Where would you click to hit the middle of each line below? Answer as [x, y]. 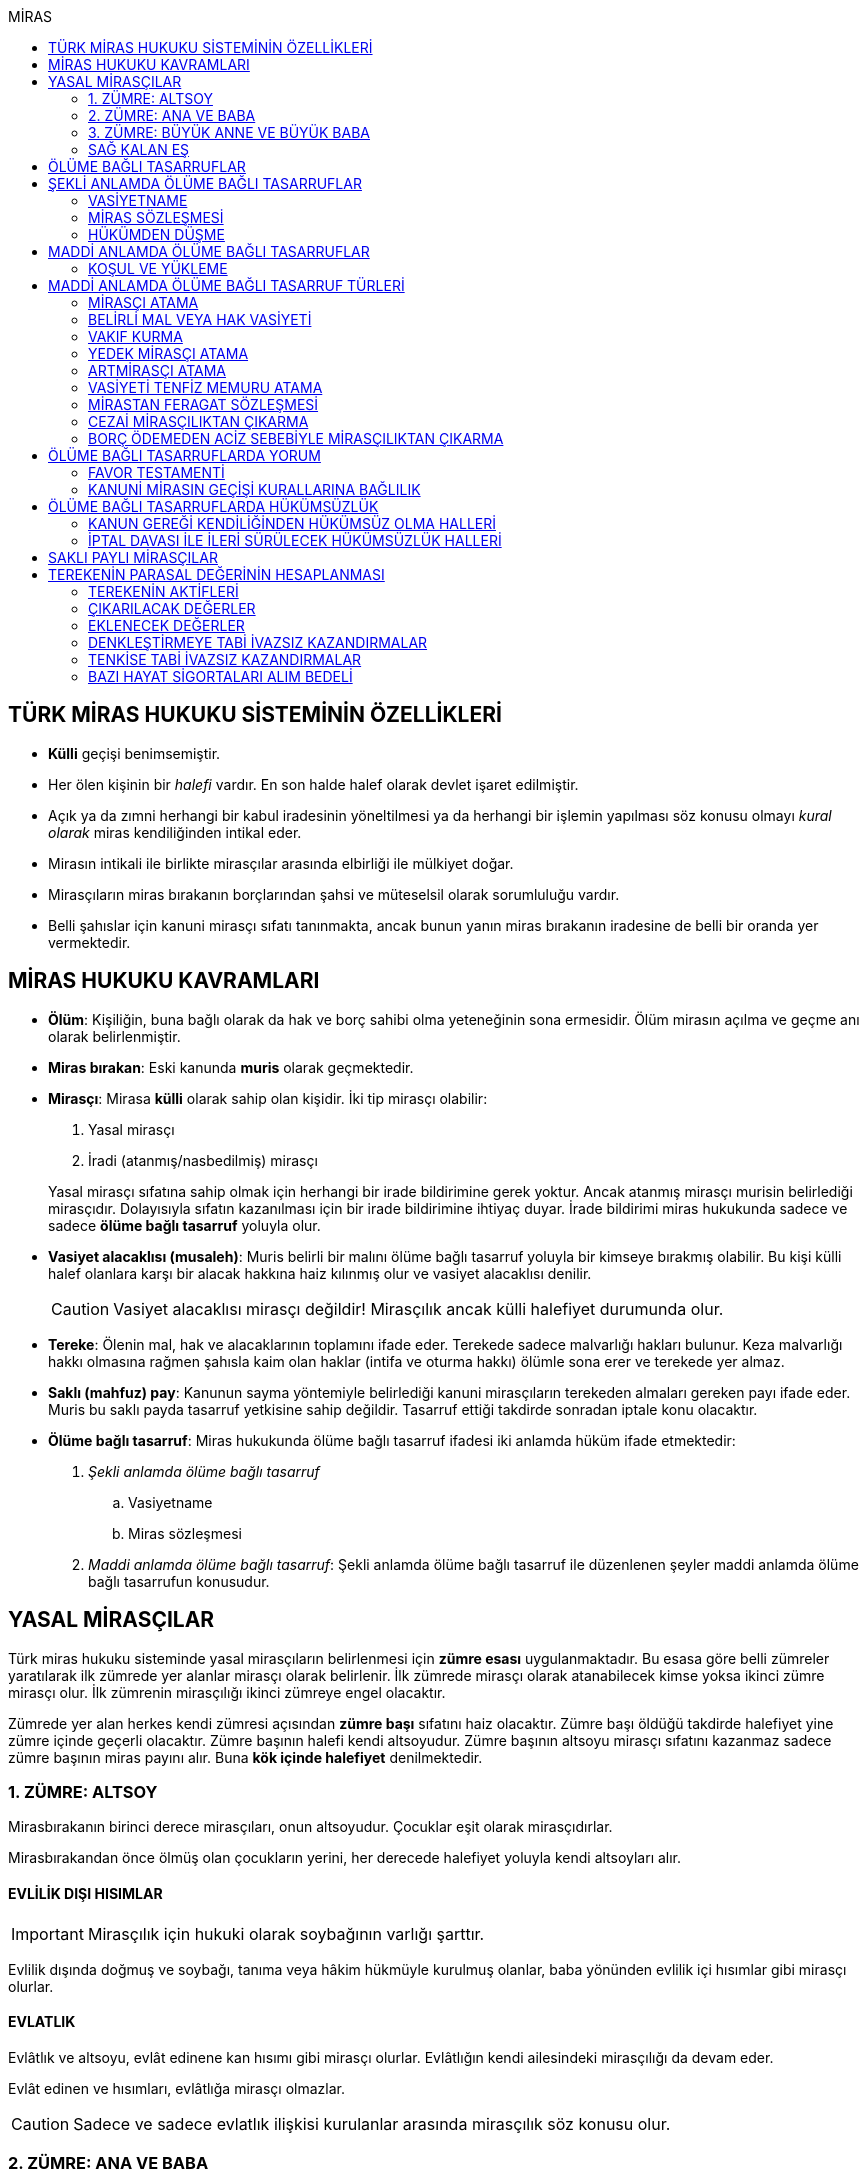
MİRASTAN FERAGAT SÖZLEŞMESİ [203, 404]
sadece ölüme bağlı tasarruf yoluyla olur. [184, 1225]
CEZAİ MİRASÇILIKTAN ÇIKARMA [198, 421]
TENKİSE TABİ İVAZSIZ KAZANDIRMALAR [225, 659]
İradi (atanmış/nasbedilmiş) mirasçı [203, 1160]
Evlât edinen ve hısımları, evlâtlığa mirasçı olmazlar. [176, 2088]
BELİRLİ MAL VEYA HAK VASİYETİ [200, 319]
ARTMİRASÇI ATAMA [157, 370]
